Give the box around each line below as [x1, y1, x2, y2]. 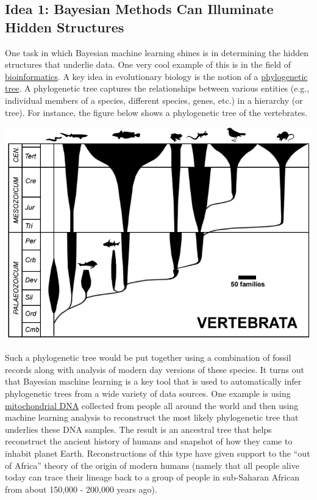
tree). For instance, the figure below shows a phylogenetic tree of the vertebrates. [5, 106, 308, 118]
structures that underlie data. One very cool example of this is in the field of [5, 58, 291, 71]
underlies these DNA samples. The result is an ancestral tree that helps [5, 422, 272, 435]
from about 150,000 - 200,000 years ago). [5, 482, 157, 495]
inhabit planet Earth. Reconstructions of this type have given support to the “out [5, 447, 310, 459]
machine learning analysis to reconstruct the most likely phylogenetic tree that [5, 411, 299, 424]
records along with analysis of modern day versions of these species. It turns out [5, 363, 304, 375]
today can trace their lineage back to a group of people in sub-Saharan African [5, 471, 299, 484]
